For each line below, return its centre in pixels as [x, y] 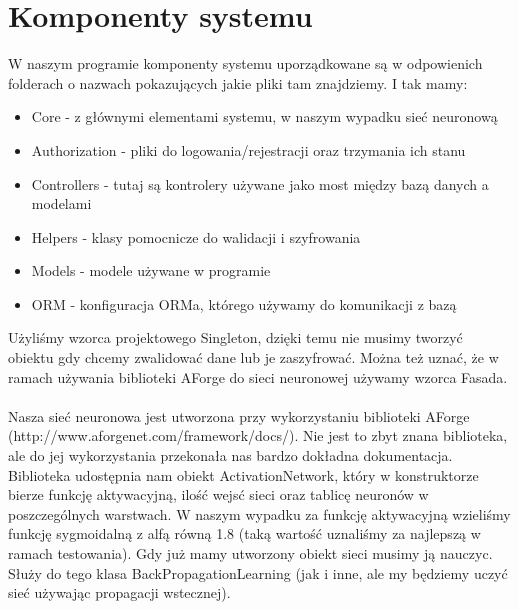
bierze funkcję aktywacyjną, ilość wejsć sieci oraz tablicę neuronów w [218, 494]
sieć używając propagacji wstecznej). [119, 592]
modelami [61, 203]
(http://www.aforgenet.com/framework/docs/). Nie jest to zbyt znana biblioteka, [258, 435]
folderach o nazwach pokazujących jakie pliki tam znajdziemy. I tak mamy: [238, 82]
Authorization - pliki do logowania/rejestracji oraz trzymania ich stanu [248, 149]
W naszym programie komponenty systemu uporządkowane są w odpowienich [245, 63]
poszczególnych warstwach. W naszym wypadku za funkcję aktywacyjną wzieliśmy [259, 513]
